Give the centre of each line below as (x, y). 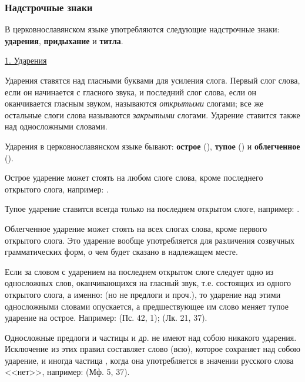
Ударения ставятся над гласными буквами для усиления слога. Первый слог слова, (152, 80)
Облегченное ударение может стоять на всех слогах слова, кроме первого (136, 228)
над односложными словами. (56, 126)
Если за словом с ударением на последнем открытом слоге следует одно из (139, 271)
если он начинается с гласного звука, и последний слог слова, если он (131, 92)
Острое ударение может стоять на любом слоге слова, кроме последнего (134, 177)
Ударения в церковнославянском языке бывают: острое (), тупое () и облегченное (152, 146)
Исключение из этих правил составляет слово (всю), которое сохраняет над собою (152, 349)
